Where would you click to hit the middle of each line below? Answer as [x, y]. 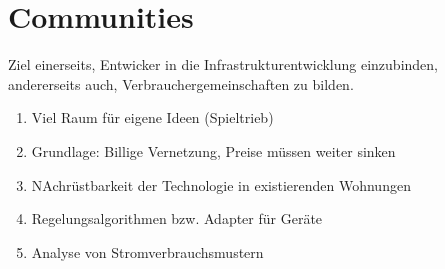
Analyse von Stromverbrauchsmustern [147, 251]
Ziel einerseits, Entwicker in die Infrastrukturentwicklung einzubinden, [223, 64]
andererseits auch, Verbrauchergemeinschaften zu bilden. [181, 83]
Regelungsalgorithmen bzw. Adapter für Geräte [177, 218]
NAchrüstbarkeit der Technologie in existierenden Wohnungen [221, 184]
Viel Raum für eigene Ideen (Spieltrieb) [152, 117]
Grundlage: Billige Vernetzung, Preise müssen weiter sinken [213, 150]
